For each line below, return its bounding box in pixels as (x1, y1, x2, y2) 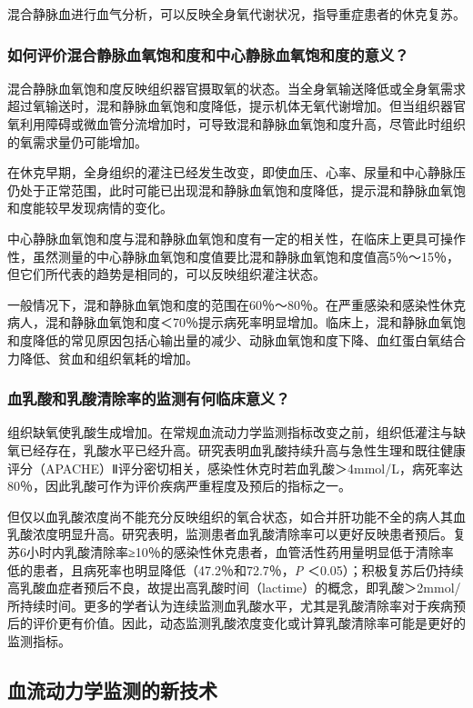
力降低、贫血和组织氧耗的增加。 (7, 348, 198, 367)
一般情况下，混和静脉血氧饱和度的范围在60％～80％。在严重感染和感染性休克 (7, 294, 466, 314)
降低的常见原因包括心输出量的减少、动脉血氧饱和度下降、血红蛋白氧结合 (32, 330, 466, 349)
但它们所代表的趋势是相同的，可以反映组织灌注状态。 (7, 264, 326, 284)
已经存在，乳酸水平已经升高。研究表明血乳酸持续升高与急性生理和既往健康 (19, 440, 466, 459)
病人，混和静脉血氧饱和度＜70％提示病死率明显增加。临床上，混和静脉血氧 (7, 313, 453, 332)
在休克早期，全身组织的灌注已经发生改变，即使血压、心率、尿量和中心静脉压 (7, 163, 466, 182)
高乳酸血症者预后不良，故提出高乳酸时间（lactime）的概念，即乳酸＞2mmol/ (7, 578, 461, 597)
